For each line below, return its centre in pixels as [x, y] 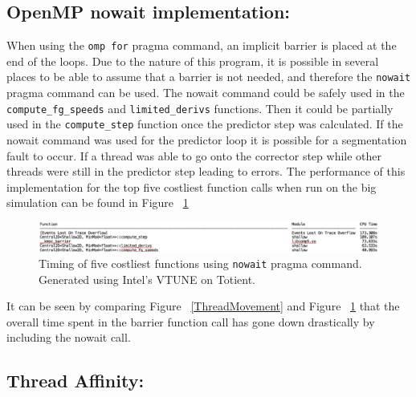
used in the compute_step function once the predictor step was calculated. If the [205, 124]
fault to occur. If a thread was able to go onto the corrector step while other [194, 155]
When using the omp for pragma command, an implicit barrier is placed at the [202, 45]
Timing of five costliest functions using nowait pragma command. [200, 263]
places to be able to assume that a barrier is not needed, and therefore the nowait [209, 77]
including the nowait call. [69, 337]
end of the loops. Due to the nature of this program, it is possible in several [193, 61]
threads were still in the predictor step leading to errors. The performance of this [206, 171]
